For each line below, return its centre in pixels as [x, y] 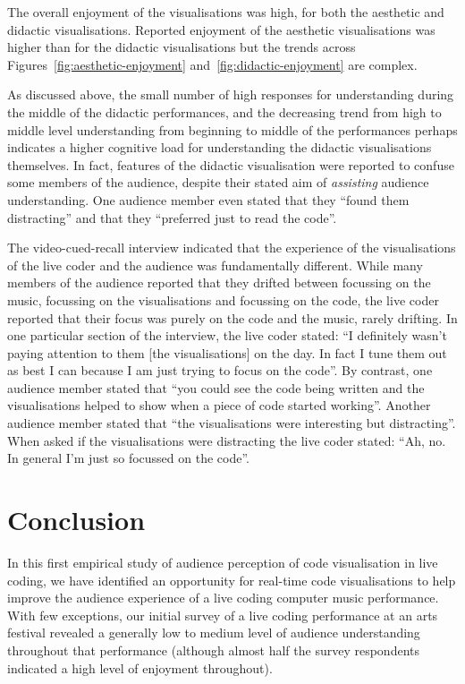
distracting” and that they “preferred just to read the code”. [172, 217]
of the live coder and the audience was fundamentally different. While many [215, 265]
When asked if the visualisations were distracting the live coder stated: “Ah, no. [227, 440]
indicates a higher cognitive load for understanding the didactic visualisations [220, 147]
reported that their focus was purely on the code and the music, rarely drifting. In [232, 317]
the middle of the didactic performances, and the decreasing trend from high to [224, 111]
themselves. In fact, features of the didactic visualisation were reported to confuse [231, 164]
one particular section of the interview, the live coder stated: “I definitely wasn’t [227, 335]
